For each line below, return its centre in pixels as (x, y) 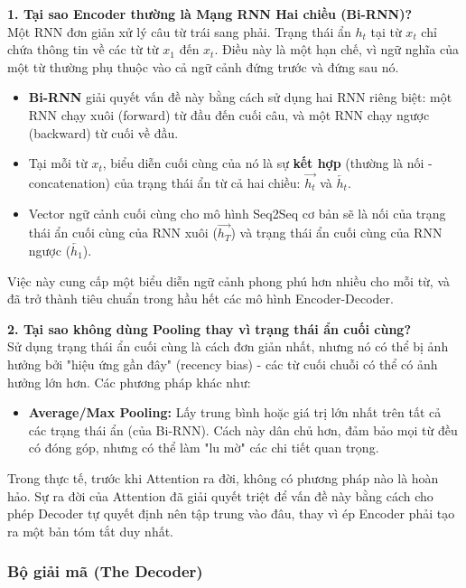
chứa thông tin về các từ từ (83, 49)
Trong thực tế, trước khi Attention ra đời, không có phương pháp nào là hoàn (223, 477)
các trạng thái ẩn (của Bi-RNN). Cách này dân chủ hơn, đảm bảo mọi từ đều (243, 429)
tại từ (386, 31)
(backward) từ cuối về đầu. (103, 132)
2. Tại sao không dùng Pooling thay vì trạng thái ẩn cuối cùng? (209, 328)
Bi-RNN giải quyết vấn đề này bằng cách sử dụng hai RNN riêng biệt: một (240, 97)
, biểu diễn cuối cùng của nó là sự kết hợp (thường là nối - (267, 163)
